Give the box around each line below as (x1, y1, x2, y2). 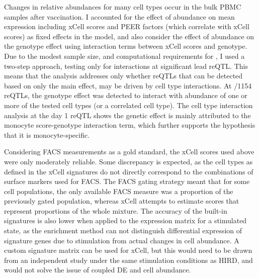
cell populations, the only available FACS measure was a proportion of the (4, 186, 233, 196)
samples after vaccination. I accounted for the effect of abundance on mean (4, 11, 235, 22)
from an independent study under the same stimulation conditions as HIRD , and (4, 254, 253, 265)
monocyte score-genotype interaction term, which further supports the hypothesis (4, 120, 255, 130)
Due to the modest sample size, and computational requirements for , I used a (4, 50, 245, 61)
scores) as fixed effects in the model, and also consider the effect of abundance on (4, 31, 254, 41)
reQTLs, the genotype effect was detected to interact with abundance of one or (4, 90, 247, 101)
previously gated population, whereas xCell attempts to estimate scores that (4, 196, 239, 206)
